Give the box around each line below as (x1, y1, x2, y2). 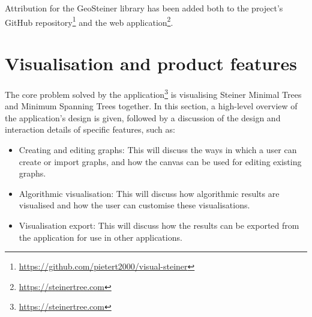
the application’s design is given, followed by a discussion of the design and (5, 111, 281, 124)
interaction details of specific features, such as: (5, 123, 175, 136)
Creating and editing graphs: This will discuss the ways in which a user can (19, 143, 297, 155)
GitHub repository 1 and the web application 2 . (5, 14, 173, 28)
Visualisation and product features (5, 51, 297, 76)
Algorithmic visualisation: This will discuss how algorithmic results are (19, 187, 280, 199)
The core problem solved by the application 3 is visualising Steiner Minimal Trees (5, 86, 302, 100)
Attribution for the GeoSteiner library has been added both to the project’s (5, 2, 283, 14)
